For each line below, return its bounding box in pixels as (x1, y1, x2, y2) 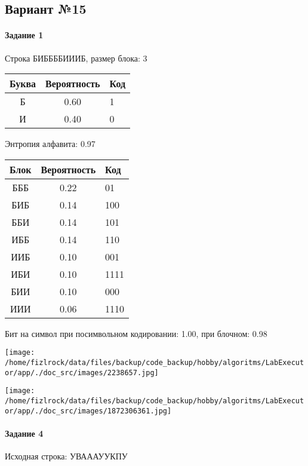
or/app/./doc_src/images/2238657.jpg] (5, 368, 159, 377)
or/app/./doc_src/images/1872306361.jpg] (5, 406, 172, 415)
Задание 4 (5, 427, 44, 439)
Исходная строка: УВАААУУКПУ (5, 450, 128, 462)
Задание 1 (5, 29, 44, 41)
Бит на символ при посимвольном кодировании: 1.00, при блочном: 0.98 (5, 327, 267, 339)
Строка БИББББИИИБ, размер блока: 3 (5, 51, 147, 64)
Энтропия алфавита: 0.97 (5, 137, 96, 150)
